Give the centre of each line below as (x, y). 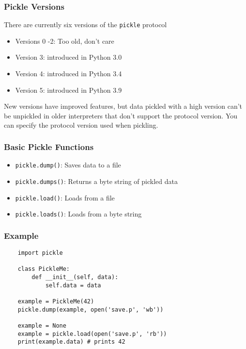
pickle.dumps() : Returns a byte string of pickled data (96, 181)
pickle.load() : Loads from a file (65, 197)
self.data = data (73, 285)
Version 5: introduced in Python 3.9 (69, 90)
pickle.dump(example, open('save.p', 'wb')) (91, 309)
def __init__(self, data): (75, 277)
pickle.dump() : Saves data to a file (68, 165)
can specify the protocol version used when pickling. (81, 125)
